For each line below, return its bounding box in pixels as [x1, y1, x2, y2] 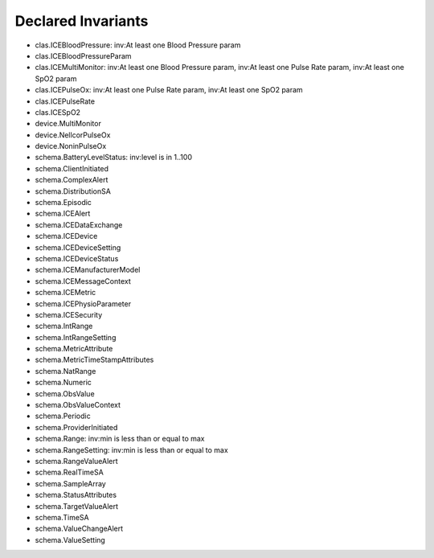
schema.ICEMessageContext [35, 276, 132, 285]
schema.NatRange [35, 366, 96, 375]
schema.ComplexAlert [35, 175, 108, 185]
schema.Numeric [35, 378, 92, 388]
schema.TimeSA [35, 512, 90, 522]
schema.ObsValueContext [35, 400, 121, 410]
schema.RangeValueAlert [35, 457, 118, 466]
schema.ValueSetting [35, 535, 106, 544]
